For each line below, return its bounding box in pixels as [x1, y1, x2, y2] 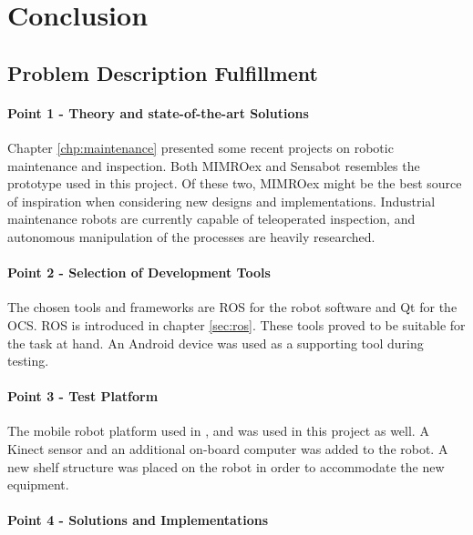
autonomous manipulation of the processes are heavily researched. [7, 227, 375, 246]
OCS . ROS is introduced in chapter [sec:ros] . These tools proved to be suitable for [7, 315, 466, 334]
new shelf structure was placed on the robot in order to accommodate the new [7, 457, 445, 476]
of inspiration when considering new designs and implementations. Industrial [7, 191, 436, 210]
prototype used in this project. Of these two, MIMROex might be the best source [7, 174, 462, 193]
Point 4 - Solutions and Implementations [7, 510, 269, 530]
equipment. [7, 475, 69, 494]
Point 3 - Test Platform [7, 387, 159, 406]
